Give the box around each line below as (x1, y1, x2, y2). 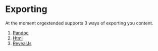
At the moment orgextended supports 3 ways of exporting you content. (5, 20, 153, 26)
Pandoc (12, 29, 29, 35)
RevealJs (12, 40, 32, 46)
